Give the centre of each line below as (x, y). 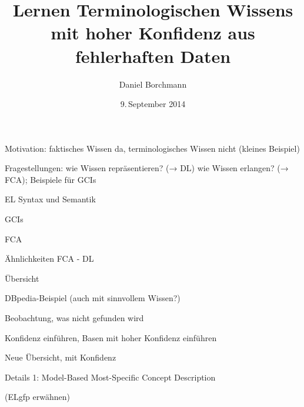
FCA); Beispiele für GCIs (51, 179)
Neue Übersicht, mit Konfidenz (61, 357)
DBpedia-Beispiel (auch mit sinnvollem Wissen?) (93, 298)
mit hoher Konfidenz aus (153, 33)
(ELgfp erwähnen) (37, 397)
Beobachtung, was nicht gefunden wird (74, 318)
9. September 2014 (153, 104)
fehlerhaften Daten (153, 56)
